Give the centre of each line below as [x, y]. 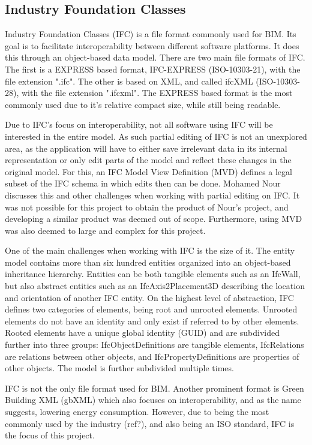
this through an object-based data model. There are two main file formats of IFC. [155, 57]
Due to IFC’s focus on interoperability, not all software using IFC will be [139, 124]
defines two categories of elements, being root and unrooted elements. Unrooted [151, 309]
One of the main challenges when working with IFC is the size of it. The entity [150, 250]
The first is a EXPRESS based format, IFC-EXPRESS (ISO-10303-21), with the [153, 69]
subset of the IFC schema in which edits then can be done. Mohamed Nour [143, 183]
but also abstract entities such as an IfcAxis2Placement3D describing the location [155, 286]
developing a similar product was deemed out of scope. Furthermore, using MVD [154, 219]
